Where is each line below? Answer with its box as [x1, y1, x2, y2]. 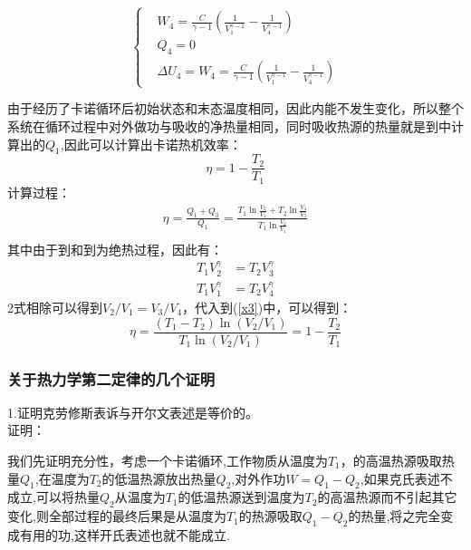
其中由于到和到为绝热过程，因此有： [7, 239, 223, 258]
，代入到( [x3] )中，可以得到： [182, 297, 352, 316]
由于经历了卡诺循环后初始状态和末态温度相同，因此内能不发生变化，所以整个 [7, 99, 464, 118]
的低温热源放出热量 [101, 468, 216, 487]
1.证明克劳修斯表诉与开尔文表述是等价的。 [7, 402, 258, 421]
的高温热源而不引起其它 [317, 487, 457, 507]
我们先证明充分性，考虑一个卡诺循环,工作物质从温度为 [7, 451, 328, 470]
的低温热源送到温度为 [178, 487, 305, 507]
